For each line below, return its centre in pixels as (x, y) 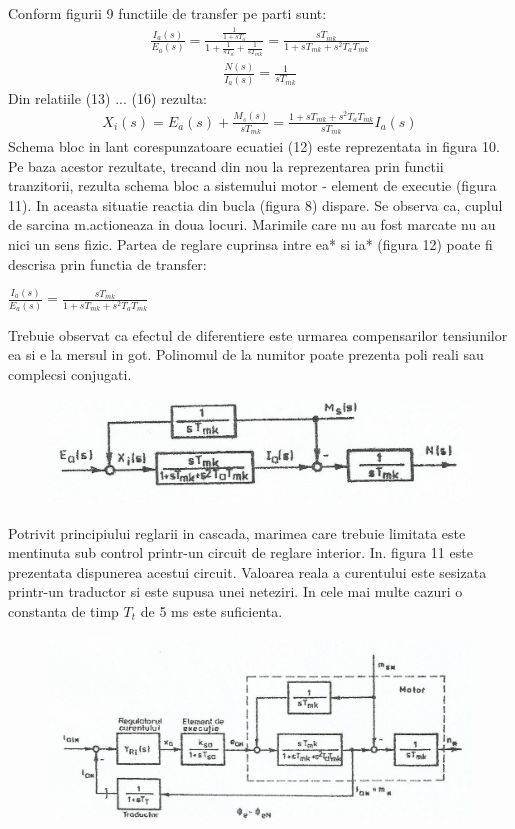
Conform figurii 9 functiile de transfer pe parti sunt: (167, 13)
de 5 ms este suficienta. (211, 610)
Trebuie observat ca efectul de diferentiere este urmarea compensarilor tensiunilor (258, 334)
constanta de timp (63, 610)
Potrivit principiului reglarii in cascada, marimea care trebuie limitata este (237, 532)
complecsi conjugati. (70, 373)
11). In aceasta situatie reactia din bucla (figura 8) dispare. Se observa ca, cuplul (255, 204)
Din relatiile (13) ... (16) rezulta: (108, 97)
